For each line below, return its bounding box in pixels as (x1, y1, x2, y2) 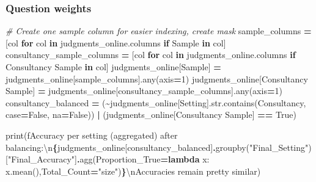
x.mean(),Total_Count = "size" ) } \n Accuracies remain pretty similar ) (6, 164, 261, 177)
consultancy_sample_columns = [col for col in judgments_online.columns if (6, 48, 296, 61)
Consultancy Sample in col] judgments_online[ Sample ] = (6, 60, 221, 73)
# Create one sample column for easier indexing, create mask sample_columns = (6, 24, 312, 37)
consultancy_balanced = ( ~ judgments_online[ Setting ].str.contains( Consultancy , (6, 96, 306, 109)
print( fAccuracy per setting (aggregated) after (6, 128, 178, 141)
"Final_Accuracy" (7, 153, 75, 166)
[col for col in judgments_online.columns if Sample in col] (6, 36, 226, 49)
